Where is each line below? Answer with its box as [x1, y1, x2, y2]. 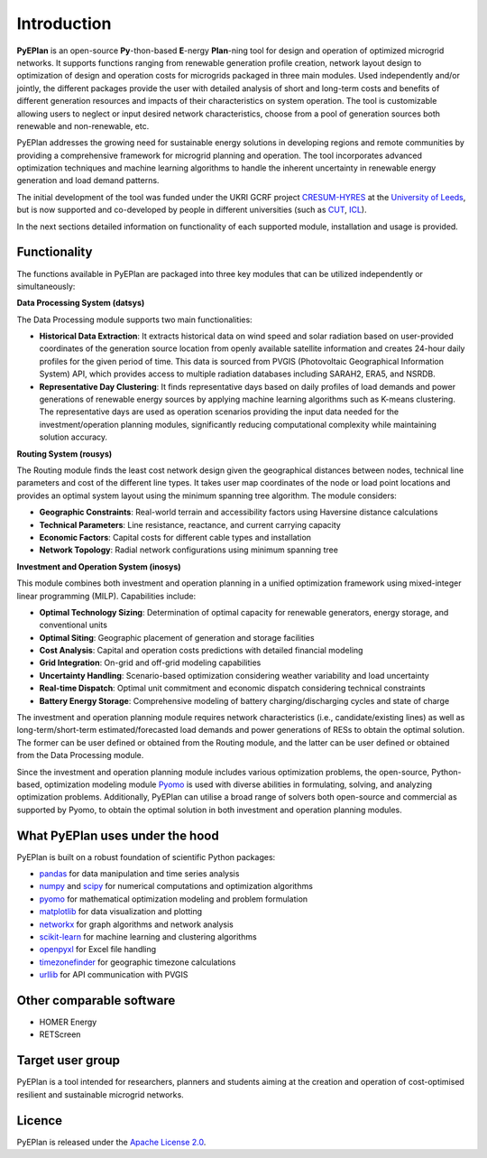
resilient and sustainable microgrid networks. [16, 1089, 184, 1100]
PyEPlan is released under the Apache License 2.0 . [16, 1136, 207, 1147]
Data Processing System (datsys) [16, 298, 145, 309]
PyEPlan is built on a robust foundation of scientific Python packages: [16, 851, 276, 862]
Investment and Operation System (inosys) [16, 560, 181, 572]
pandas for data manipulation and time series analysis [39, 868, 240, 879]
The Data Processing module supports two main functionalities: [16, 314, 253, 325]
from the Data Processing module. [16, 750, 144, 761]
